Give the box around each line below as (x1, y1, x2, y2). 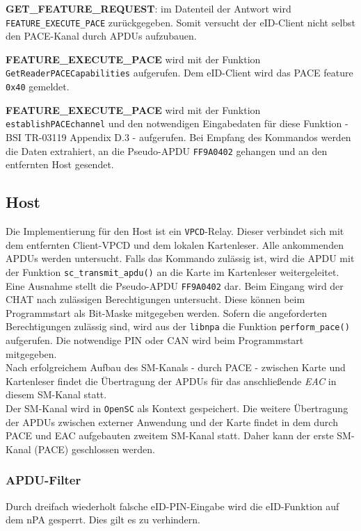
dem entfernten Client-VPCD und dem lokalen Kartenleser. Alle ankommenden (6, 237, 344, 252)
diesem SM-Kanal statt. (6, 387, 107, 402)
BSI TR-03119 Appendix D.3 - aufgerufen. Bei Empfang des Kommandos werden (6, 130, 351, 144)
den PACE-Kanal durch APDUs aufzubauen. (6, 28, 197, 43)
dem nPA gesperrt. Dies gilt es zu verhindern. (6, 512, 200, 527)
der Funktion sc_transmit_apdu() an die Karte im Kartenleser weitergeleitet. (6, 264, 339, 279)
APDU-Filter (6, 471, 81, 489)
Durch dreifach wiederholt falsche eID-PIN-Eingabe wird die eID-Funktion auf (6, 498, 339, 513)
